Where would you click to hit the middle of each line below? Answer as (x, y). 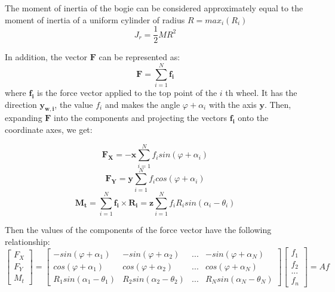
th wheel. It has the (261, 92)
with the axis (233, 104)
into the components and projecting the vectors (141, 118)
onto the (253, 118)
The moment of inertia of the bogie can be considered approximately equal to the (154, 8)
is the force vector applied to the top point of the (127, 92)
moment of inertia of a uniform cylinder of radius (95, 19)
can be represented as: (139, 57)
